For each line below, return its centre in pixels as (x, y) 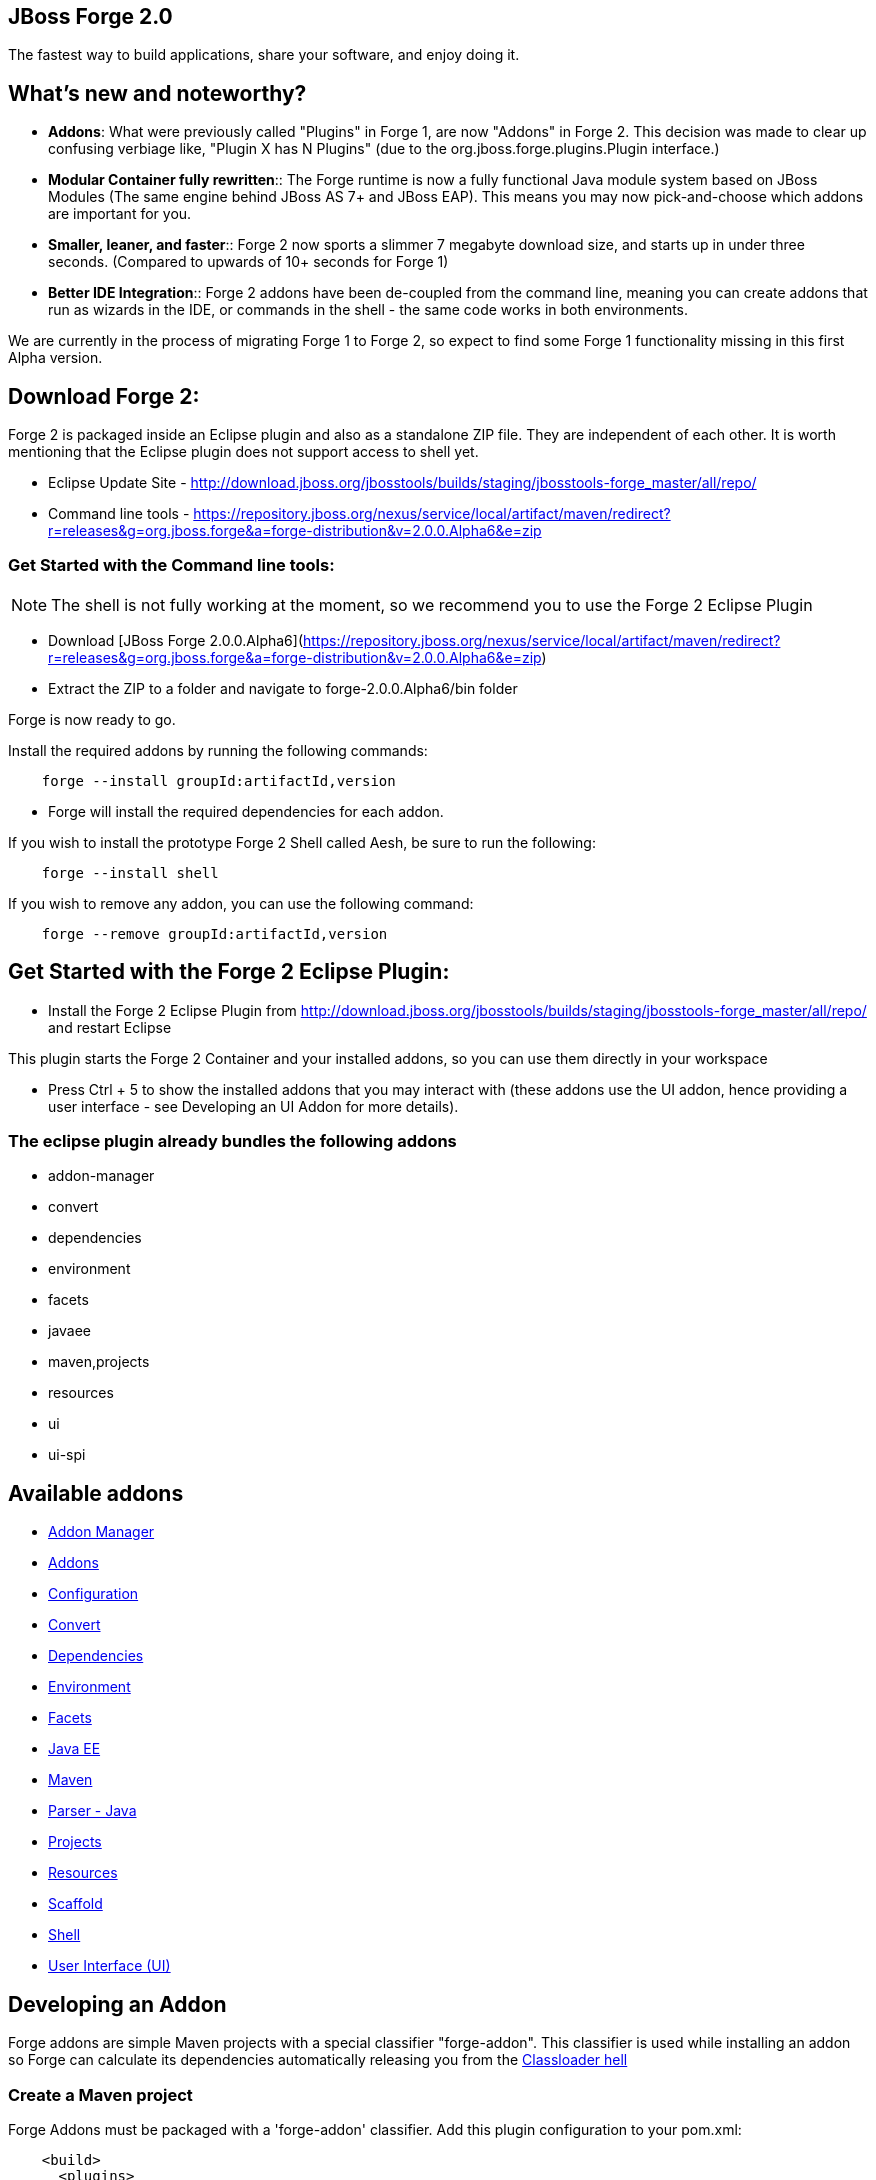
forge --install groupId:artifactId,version (218, 780)
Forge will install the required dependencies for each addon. (246, 811)
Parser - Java (92, 1811)
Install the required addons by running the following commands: (218, 750)
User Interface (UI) (109, 1966)
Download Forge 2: (104, 396)
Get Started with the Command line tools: (171, 565)
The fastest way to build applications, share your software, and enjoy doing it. (264, 55)
